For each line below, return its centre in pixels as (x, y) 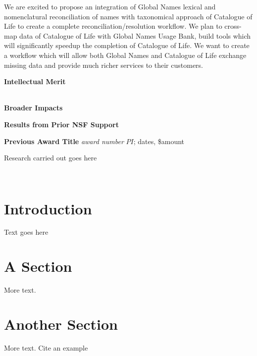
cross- (233, 26)
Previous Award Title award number (64, 141)
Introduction (48, 208)
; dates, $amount (159, 141)
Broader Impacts (33, 108)
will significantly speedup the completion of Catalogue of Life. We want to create (127, 45)
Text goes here (26, 232)
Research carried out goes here (51, 158)
